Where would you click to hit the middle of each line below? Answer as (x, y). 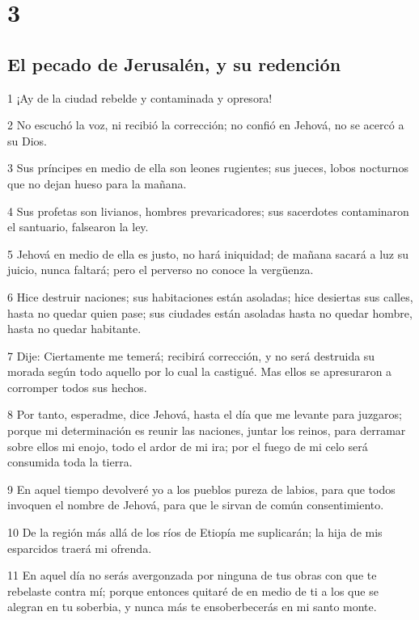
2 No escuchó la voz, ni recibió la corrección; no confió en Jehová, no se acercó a (206, 125)
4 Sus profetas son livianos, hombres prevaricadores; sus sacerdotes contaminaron (208, 211)
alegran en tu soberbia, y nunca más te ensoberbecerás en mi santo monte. (192, 607)
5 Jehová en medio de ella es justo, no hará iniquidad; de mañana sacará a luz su (208, 253)
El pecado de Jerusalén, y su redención (174, 63)
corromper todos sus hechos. (77, 387)
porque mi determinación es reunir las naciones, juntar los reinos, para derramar (207, 430)
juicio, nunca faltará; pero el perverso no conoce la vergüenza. (161, 270)
